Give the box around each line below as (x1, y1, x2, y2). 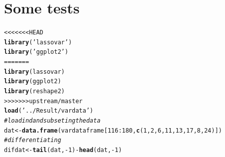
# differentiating (4, 137, 61, 144)
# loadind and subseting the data (4, 117, 101, 125)
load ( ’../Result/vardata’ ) (4, 107, 94, 115)
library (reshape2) (4, 88, 65, 95)
